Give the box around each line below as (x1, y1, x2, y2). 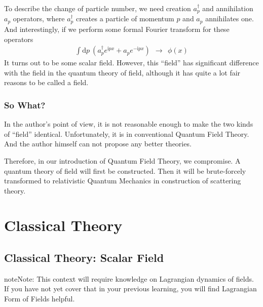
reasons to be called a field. (4, 77, 89, 88)
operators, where (13, 13, 65, 24)
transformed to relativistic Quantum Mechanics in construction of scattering (4, 175, 241, 186)
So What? (4, 98, 46, 111)
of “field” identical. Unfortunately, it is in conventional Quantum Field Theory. (4, 128, 249, 139)
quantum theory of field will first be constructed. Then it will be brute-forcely (4, 165, 246, 176)
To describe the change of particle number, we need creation (4, 3, 191, 13)
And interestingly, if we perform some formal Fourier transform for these (4, 23, 230, 34)
